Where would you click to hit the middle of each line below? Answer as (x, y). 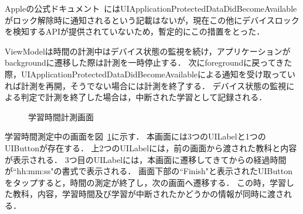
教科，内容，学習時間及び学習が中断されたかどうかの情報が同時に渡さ (148, 194)
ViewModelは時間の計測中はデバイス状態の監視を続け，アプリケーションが (148, 51)
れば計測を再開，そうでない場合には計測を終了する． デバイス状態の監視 (146, 85)
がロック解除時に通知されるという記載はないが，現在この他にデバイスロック (152, 20)
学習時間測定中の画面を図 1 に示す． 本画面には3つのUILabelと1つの (135, 136)
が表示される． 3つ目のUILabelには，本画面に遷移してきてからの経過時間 (146, 159)
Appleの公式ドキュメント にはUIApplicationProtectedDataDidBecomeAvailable (151, 8)
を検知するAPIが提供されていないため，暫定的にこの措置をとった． (135, 31)
